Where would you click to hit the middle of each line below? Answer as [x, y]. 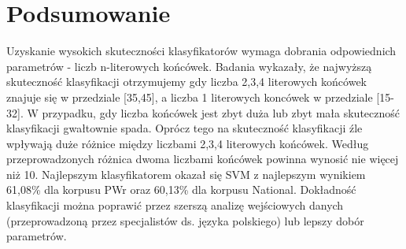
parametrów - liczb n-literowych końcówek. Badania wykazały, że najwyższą [189, 66]
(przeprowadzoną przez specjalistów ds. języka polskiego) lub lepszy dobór [185, 220]
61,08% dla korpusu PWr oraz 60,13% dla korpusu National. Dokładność [181, 190]
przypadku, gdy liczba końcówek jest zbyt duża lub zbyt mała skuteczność [221, 112]
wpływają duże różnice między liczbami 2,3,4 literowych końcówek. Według [188, 143]
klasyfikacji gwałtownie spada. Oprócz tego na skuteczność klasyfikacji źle [185, 128]
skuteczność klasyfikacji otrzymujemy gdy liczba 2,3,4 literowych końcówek [186, 82]
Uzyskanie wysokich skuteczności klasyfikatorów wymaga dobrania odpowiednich [201, 51]
